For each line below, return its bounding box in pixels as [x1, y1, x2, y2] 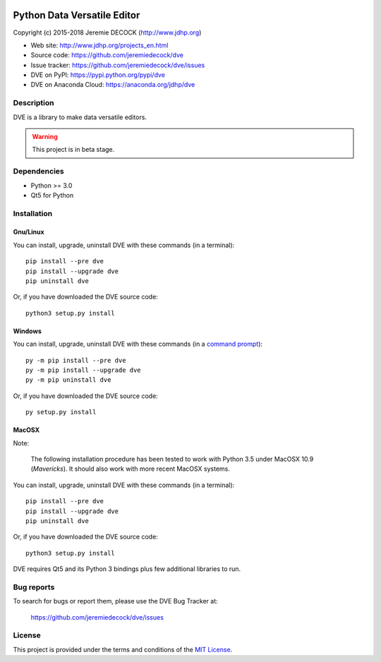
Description [13, 98, 54, 108]
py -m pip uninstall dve [25, 376, 111, 384]
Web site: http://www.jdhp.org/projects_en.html [30, 41, 169, 49]
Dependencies [13, 167, 65, 176]
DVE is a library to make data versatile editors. [13, 113, 147, 121]
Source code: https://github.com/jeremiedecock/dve [30, 51, 183, 59]
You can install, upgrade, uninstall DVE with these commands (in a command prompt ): [13, 339, 263, 349]
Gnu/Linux [13, 228, 45, 236]
